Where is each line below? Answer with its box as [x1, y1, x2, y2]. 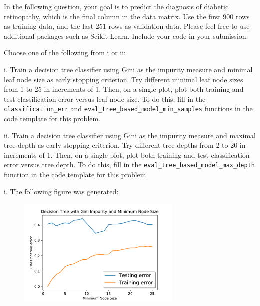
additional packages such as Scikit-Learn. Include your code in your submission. [4, 30, 248, 41]
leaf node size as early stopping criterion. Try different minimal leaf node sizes [4, 74, 243, 84]
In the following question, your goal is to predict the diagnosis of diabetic [4, 1, 229, 11]
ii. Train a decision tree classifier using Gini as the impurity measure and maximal [4, 130, 256, 140]
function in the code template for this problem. [4, 169, 148, 180]
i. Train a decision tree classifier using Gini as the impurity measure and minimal [4, 64, 253, 74]
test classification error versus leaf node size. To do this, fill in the [4, 93, 206, 104]
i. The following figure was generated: [4, 186, 119, 196]
